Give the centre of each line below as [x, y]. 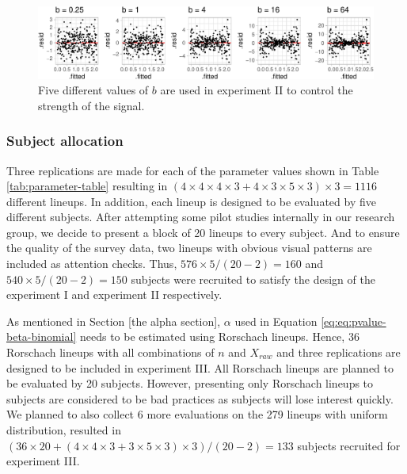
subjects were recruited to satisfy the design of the [253, 279]
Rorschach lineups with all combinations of [110, 352]
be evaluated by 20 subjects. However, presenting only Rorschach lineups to [190, 383]
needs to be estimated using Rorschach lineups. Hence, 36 [219, 336]
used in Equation [276, 321]
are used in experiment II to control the [257, 90]
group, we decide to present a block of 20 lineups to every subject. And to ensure [203, 232]
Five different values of [93, 90]
